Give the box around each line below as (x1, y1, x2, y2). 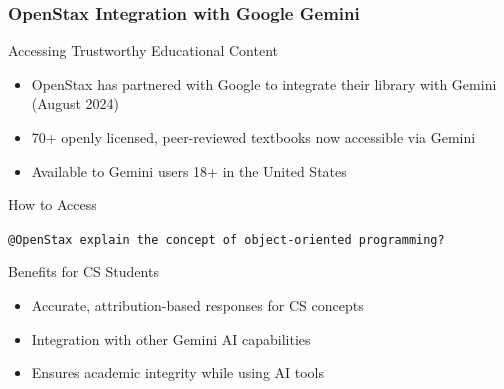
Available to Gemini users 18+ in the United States (31, 160, 347, 181)
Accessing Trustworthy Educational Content (8, 40, 279, 61)
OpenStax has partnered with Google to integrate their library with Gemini (31, 73, 497, 94)
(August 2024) (31, 93, 119, 114)
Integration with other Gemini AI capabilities (31, 328, 311, 349)
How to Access (8, 194, 97, 215)
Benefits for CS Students (8, 261, 159, 282)
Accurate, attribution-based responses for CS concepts (31, 295, 364, 316)
